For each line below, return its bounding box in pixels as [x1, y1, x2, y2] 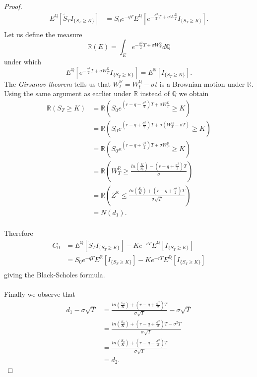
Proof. [4, 1, 22, 11]
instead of [140, 88, 170, 99]
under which [4, 56, 42, 67]
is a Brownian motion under [159, 78, 245, 89]
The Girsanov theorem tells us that [4, 78, 111, 89]
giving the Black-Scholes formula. [4, 269, 105, 279]
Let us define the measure [4, 29, 82, 39]
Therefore [4, 228, 33, 238]
